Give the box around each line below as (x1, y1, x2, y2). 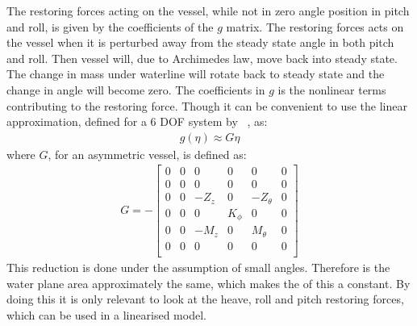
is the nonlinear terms (277, 81, 386, 98)
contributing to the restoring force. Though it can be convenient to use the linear (6, 97, 407, 114)
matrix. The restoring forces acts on (226, 18, 404, 35)
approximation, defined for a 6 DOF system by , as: (6, 113, 268, 130)
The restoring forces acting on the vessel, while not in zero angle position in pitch (6, 2, 410, 19)
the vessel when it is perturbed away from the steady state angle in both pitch (6, 34, 394, 51)
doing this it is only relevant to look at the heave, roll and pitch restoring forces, (6, 290, 404, 307)
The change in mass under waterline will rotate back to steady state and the (6, 65, 385, 82)
